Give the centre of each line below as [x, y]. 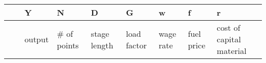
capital [229, 39]
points [68, 45]
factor [136, 45]
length [102, 45]
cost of [228, 27]
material [231, 51]
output [37, 39]
